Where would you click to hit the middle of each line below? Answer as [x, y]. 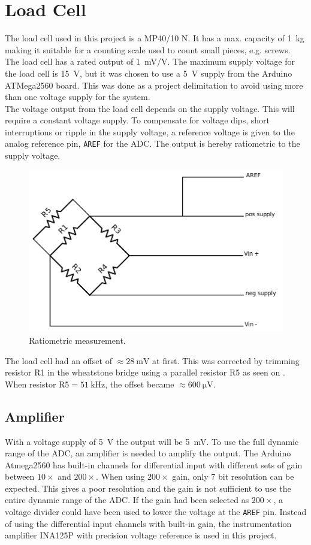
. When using [120, 476]
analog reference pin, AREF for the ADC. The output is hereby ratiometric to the [153, 143]
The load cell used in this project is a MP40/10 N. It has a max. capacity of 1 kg [155, 38]
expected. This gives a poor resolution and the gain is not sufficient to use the [148, 488]
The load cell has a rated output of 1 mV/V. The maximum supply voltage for [150, 61]
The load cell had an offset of [58, 360]
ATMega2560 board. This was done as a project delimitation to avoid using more [154, 85]
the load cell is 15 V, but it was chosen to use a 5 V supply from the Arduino [149, 73]
